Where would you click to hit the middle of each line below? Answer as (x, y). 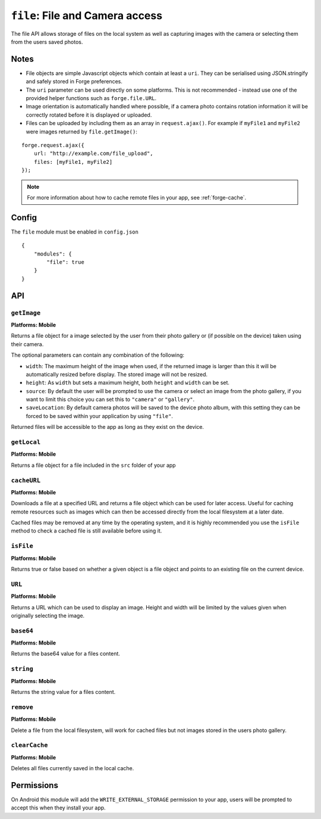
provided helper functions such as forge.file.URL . (91, 98)
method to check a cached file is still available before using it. (86, 531)
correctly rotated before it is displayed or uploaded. (89, 115)
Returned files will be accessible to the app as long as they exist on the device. (108, 427)
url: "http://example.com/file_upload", (94, 154)
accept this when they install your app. (59, 808)
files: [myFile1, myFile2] (73, 162)
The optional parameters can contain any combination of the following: (97, 355)
